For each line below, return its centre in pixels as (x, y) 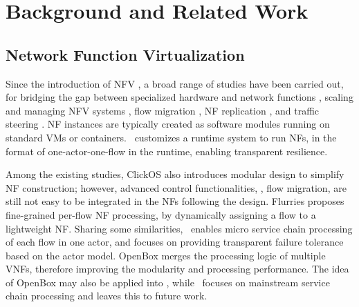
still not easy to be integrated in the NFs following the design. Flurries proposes (175, 201)
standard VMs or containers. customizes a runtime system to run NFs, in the (171, 137)
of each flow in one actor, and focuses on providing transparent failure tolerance (175, 242)
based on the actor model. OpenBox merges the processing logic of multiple (166, 255)
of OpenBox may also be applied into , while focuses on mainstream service (168, 282)
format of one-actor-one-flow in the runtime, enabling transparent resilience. (167, 151)
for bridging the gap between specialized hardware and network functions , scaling (179, 97)
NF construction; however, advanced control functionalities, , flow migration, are (176, 187)
